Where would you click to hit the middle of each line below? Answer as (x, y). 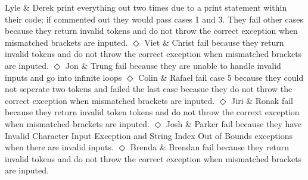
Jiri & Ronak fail (262, 100)
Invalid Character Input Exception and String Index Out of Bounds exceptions (149, 135)
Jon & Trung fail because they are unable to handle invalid (173, 65)
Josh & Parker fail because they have (234, 123)
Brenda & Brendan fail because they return (210, 147)
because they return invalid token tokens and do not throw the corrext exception (152, 112)
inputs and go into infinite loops (63, 77)
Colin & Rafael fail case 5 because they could (221, 77)
